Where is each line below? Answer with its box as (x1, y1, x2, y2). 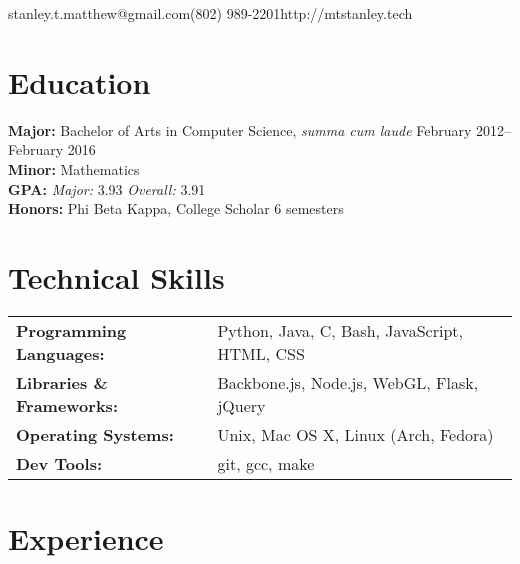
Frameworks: (16, 393, 118, 417)
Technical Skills (8, 256, 225, 297)
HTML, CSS (217, 341, 305, 365)
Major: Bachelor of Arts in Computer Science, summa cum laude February (8, 119, 472, 140)
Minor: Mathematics (8, 158, 140, 179)
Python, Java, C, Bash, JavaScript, (217, 318, 463, 342)
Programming (16, 318, 127, 342)
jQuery (217, 393, 266, 417)
